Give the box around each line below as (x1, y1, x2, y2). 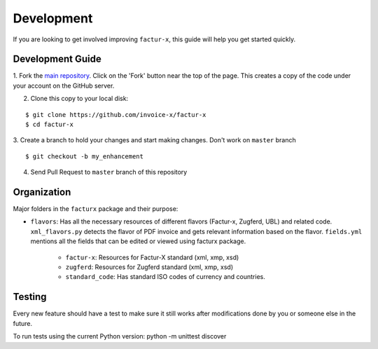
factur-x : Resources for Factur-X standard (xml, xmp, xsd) (65, 253, 239, 261)
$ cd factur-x (25, 121, 73, 129)
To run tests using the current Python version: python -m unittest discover (13, 332, 227, 341)
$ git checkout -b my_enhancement (25, 152, 143, 160)
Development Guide (13, 53, 101, 65)
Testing (13, 291, 47, 303)
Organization (13, 186, 71, 198)
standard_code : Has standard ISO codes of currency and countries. (65, 273, 265, 281)
